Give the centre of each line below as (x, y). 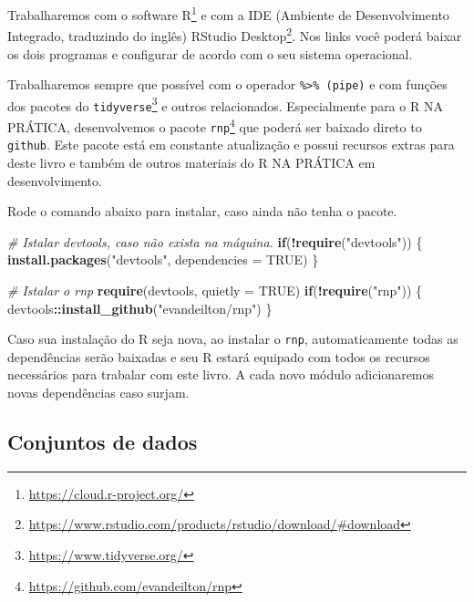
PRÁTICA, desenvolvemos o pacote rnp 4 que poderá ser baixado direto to (215, 125)
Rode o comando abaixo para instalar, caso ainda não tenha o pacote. (202, 211)
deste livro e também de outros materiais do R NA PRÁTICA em (191, 163)
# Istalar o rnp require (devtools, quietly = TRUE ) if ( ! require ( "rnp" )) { (215, 290)
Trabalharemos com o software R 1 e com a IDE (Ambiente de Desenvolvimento (228, 13)
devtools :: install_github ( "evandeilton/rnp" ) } (140, 308)
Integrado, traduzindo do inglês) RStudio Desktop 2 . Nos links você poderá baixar (235, 34)
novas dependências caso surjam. (98, 393)
